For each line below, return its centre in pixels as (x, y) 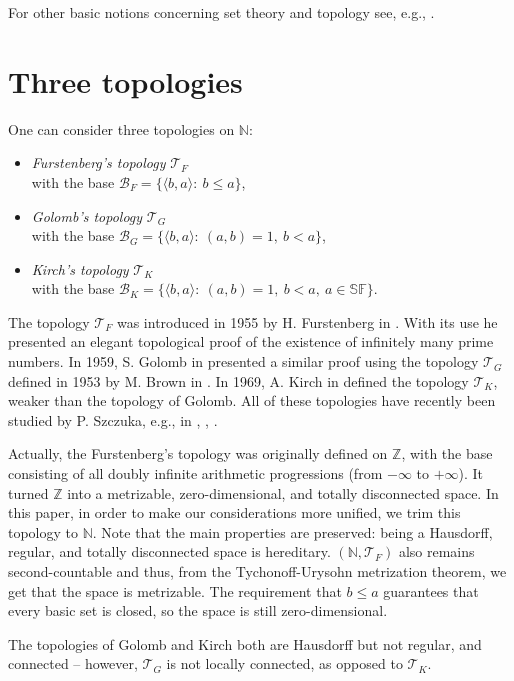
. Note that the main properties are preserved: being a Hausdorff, (292, 531)
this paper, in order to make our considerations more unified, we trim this (234, 512)
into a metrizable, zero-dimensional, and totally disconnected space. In (283, 492)
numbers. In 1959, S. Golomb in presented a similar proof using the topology (243, 361)
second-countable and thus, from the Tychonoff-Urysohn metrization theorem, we (257, 571)
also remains (436, 551)
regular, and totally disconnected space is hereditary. (169, 551)
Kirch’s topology (80, 268)
